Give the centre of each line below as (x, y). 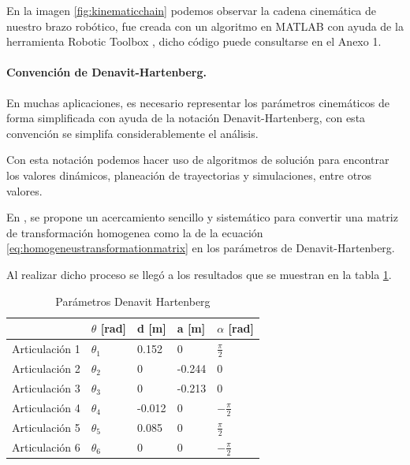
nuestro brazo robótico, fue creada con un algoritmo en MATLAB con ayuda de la (205, 26)
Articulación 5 (46, 427)
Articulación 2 (46, 368)
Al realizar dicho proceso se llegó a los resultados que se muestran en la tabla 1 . (199, 274)
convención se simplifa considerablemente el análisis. (132, 133)
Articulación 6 (46, 446)
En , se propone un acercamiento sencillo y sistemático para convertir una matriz (202, 217)
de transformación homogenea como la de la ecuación (135, 232)
